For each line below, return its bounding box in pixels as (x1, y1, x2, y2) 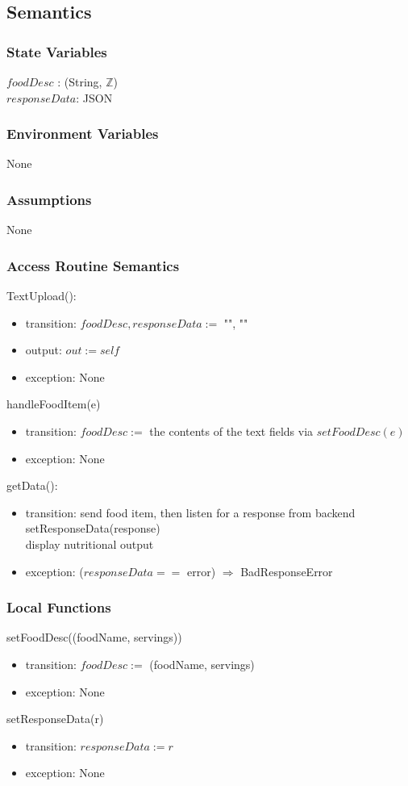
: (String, (57, 73, 102, 90)
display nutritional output (25, 535, 154, 552)
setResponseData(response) (25, 520, 160, 537)
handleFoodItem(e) (6, 395, 101, 412)
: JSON (76, 89, 113, 106)
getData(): (6, 477, 58, 494)
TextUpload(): (6, 287, 77, 304)
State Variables (6, 41, 107, 61)
